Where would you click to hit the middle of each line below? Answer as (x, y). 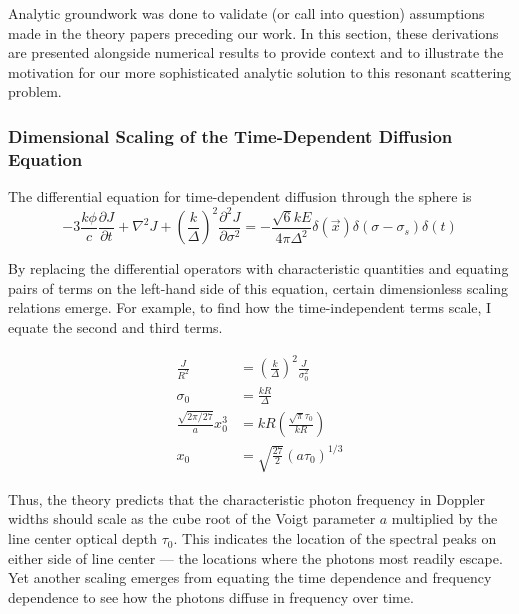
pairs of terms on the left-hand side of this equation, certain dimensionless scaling (258, 287)
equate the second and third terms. (115, 326)
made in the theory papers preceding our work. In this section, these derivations (253, 32)
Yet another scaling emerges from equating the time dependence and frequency (250, 577)
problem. (35, 91)
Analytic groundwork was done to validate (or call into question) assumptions (246, 13)
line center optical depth (82, 538)
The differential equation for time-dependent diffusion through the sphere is (240, 196)
